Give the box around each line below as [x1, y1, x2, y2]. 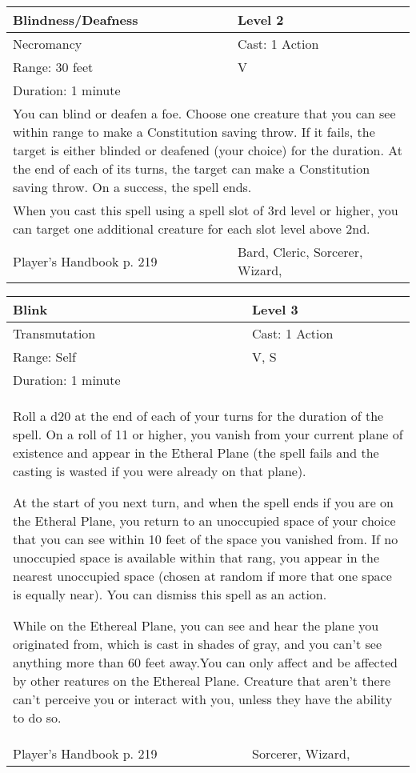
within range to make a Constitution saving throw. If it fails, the [13, 122, 375, 141]
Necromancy [13, 34, 82, 53]
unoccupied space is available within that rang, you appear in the [13, 548, 380, 567]
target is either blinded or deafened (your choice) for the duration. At [13, 141, 403, 159]
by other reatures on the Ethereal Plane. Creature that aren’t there [13, 671, 391, 690]
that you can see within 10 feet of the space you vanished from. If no [13, 530, 398, 548]
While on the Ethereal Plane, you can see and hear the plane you [13, 616, 379, 635]
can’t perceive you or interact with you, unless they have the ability [13, 690, 393, 708]
